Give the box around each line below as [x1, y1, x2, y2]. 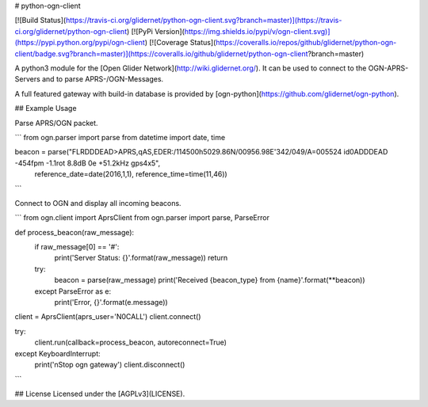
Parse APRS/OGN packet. [14, 118, 98, 127]
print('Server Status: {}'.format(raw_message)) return [54, 253, 228, 263]
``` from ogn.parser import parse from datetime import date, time [14, 132, 226, 142]
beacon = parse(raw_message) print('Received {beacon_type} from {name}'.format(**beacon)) [54, 276, 365, 285]
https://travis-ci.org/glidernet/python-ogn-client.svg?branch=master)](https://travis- [65, 16, 342, 25]
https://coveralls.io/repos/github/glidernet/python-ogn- [215, 38, 397, 48]
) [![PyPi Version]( [126, 26, 185, 36]
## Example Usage [14, 104, 77, 113]
